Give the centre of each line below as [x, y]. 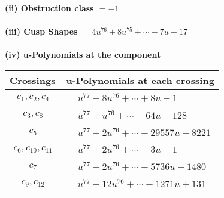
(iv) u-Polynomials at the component [83, 55]
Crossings [33, 80]
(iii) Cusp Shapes [41, 31]
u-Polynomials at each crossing [140, 80]
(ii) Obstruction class [49, 8]
